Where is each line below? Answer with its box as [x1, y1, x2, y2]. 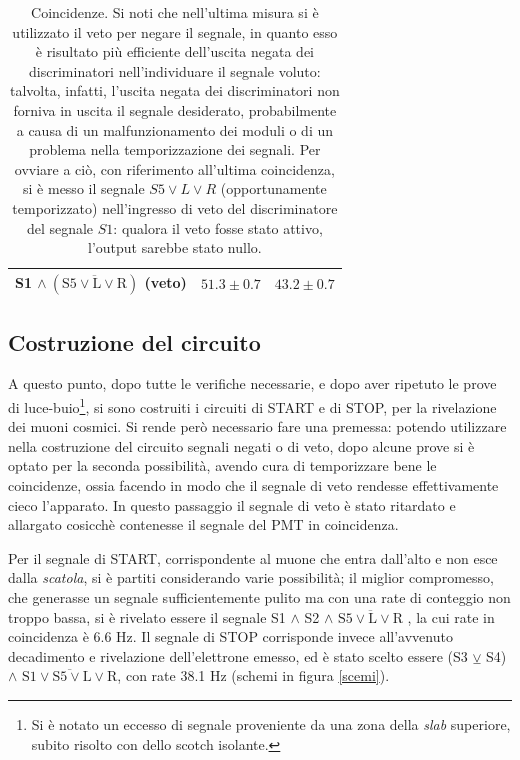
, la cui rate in [407, 606, 495, 627]
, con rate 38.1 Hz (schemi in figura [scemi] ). [117, 665, 390, 686]
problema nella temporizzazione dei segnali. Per [29, 139, 321, 160]
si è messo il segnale [23, 178, 145, 199]
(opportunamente [220, 178, 327, 199]
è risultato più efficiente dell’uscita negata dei [35, 41, 314, 62]
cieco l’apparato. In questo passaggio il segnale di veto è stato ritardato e [8, 494, 456, 515]
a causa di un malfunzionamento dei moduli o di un [16, 119, 334, 140]
